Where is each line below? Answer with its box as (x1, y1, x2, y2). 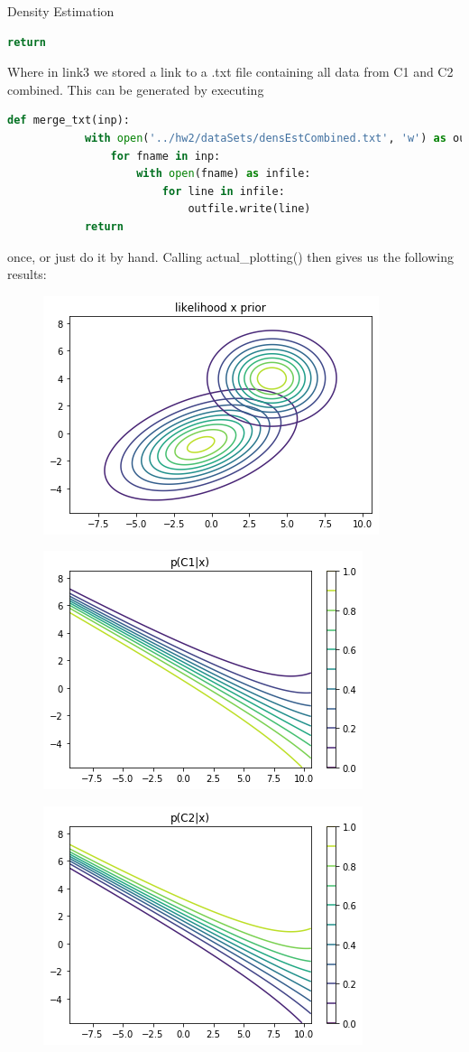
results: (7, 265, 47, 284)
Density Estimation (7, 2, 115, 20)
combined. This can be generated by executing (7, 79, 264, 98)
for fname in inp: (110, 149, 221, 163)
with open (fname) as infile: (136, 167, 311, 181)
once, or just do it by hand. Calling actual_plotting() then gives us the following (7, 247, 454, 265)
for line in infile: (161, 184, 285, 198)
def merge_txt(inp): (7, 114, 131, 127)
